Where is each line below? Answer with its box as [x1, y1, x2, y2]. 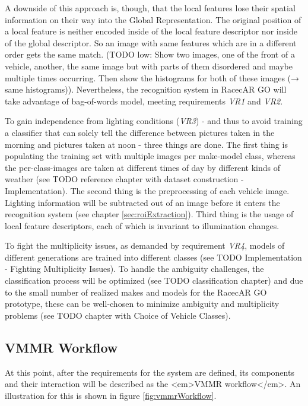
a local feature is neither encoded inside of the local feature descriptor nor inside [5, 25, 297, 37]
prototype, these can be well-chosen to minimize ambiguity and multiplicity [5, 297, 280, 310]
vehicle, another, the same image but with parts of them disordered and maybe [5, 59, 293, 72]
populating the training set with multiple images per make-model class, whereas [5, 150, 296, 162]
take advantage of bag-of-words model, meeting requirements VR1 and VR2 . [5, 94, 283, 107]
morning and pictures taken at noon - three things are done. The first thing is [5, 138, 288, 150]
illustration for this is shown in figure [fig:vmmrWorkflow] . [5, 389, 217, 401]
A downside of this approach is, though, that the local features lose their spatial [5, 2, 296, 14]
